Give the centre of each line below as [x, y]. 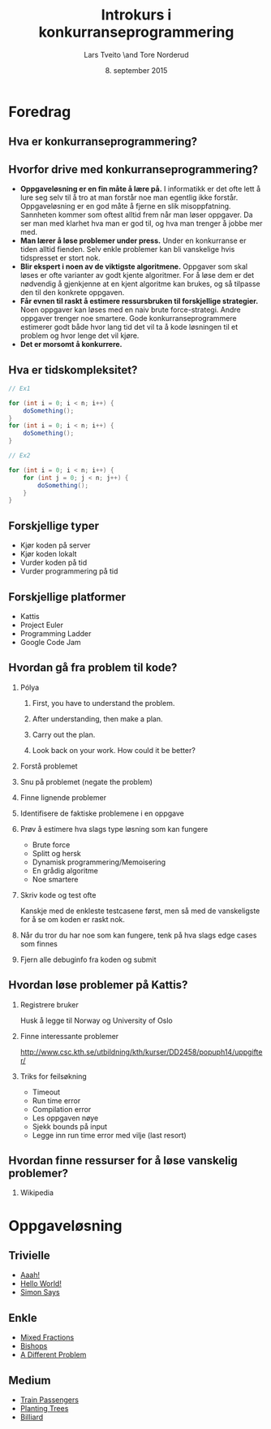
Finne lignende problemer [63, 797]
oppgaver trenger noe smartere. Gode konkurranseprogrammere [128, 318]
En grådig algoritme [65, 870]
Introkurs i [136, 15]
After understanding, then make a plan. [98, 719]
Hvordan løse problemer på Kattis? [98, 985]
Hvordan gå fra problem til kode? [93, 668]
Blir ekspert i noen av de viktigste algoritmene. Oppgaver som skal [134, 266]
